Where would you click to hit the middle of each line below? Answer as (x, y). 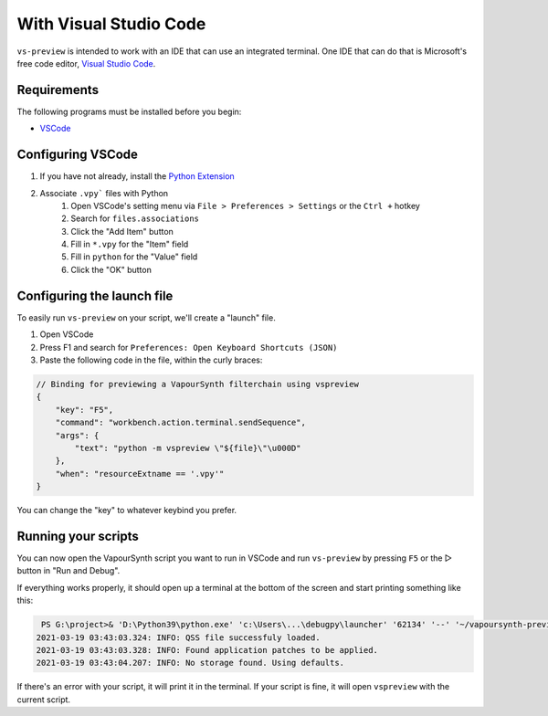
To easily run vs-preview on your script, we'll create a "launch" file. (146, 317)
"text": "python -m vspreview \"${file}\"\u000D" (188, 448)
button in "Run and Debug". (68, 571)
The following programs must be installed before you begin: (129, 111)
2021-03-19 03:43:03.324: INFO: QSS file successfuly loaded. (178, 637)
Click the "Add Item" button (122, 231)
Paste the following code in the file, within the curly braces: (151, 360)
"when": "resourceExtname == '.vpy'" (140, 474)
